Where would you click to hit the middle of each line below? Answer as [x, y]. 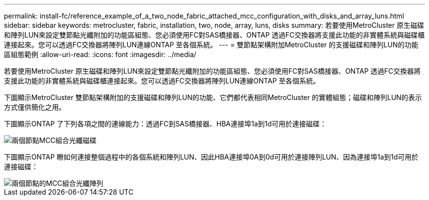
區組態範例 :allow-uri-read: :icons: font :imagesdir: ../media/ [100, 54]
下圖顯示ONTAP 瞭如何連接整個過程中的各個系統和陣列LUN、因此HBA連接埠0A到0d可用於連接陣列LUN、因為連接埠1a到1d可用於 [211, 157]
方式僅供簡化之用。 [35, 107]
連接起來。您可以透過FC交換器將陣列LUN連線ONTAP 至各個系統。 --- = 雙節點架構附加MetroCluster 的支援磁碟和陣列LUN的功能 [211, 45]
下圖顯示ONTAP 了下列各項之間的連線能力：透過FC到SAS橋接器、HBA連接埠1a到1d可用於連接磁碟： [165, 124]
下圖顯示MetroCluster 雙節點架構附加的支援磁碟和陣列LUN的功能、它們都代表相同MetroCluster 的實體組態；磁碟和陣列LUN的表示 [213, 97]
